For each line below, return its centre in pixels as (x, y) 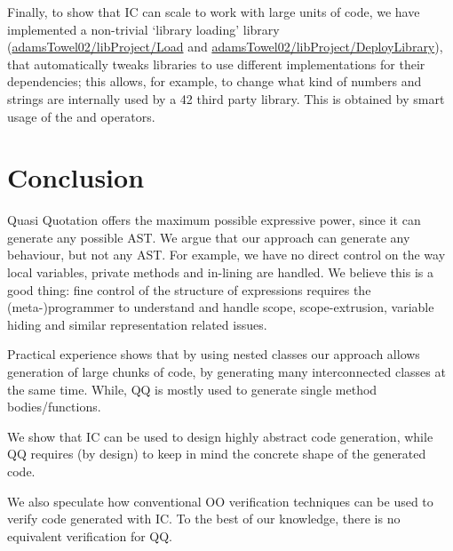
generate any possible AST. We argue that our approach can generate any (209, 237)
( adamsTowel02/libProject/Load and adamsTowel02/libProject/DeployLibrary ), (225, 47)
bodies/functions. (54, 407)
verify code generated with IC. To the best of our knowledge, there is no (204, 519)
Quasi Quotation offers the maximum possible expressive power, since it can (214, 220)
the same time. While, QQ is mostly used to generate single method (192, 389)
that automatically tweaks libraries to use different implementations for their (216, 64)
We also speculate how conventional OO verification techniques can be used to (220, 501)
